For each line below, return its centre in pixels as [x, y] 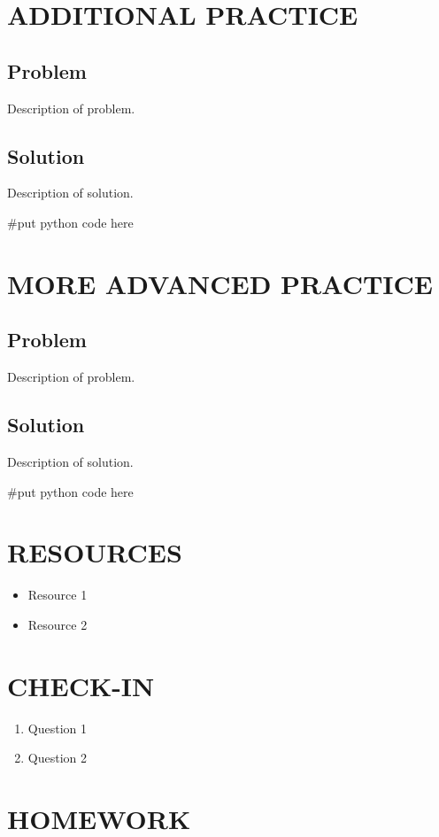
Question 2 [57, 758]
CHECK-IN [81, 685]
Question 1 [57, 728]
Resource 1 [58, 595]
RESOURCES [95, 552]
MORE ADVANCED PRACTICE [220, 283]
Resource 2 [58, 624]
